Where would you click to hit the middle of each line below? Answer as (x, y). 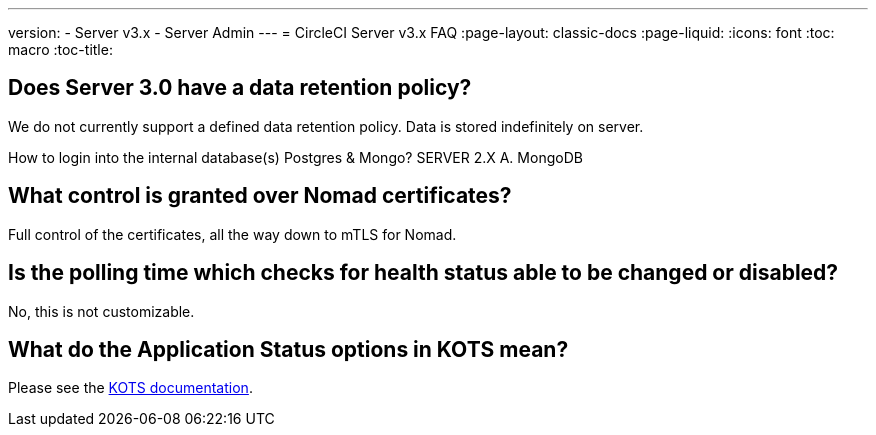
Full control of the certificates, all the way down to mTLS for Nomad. (232, 234)
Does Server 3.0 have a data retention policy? (240, 88)
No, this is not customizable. (101, 311)
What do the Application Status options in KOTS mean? (288, 349)
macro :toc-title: (60, 49)
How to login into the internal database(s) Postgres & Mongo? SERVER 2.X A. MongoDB (295, 157)
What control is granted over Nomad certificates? (260, 196)
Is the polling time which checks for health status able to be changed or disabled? (423, 273)
